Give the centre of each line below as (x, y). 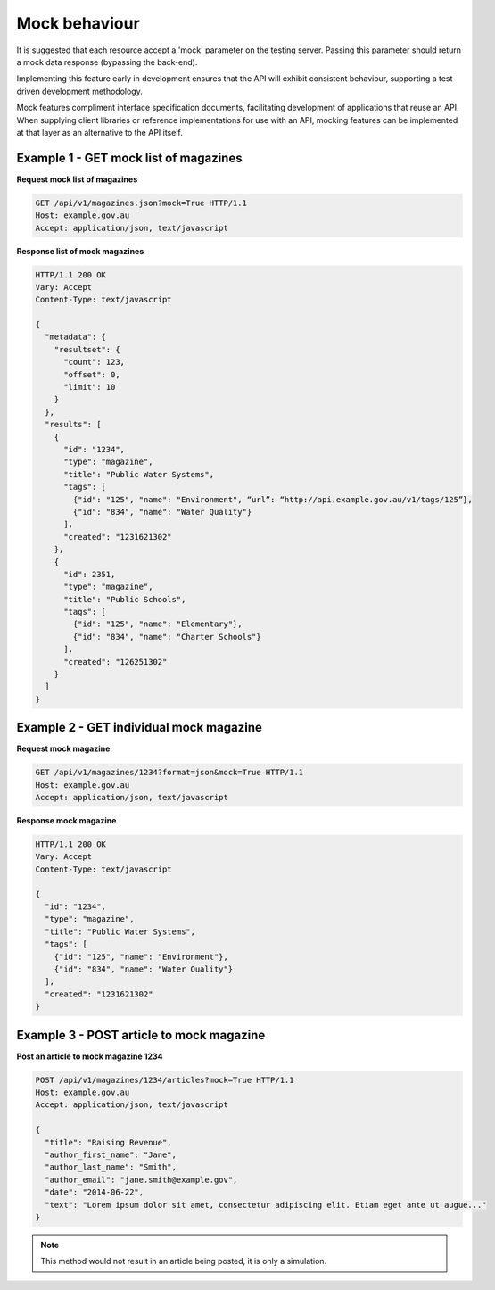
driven (28, 91)
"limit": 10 (90, 387)
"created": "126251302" (115, 662)
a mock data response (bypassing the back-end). (107, 62)
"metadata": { (76, 337)
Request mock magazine (63, 748)
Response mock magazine (66, 821)
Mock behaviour (78, 23)
